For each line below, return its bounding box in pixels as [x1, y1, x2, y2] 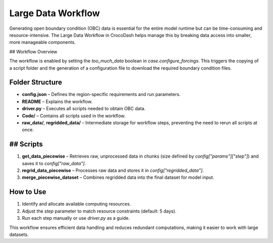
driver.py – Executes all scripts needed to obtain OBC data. [22, 106, 146, 112]
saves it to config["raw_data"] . [22, 160, 86, 166]
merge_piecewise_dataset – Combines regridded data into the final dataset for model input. [22, 174, 214, 180]
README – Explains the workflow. [22, 99, 93, 105]
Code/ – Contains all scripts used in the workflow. [22, 113, 126, 119]
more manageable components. [9, 39, 76, 45]
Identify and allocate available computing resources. [22, 201, 131, 207]
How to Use [9, 187, 47, 197]
